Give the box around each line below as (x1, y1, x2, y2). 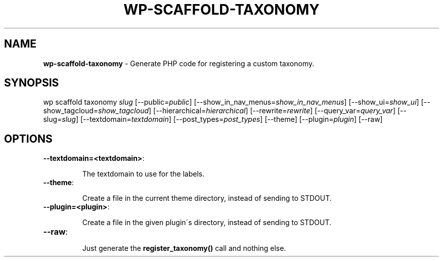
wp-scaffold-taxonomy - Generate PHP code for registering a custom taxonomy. (43, 59, 315, 68)
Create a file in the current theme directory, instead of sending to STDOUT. (82, 194, 332, 203)
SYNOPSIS (4, 76, 59, 90)
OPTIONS (4, 132, 53, 145)
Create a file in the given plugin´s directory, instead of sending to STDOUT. (82, 218, 331, 227)
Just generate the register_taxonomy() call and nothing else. (82, 244, 286, 253)
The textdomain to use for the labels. (82, 169, 205, 179)
